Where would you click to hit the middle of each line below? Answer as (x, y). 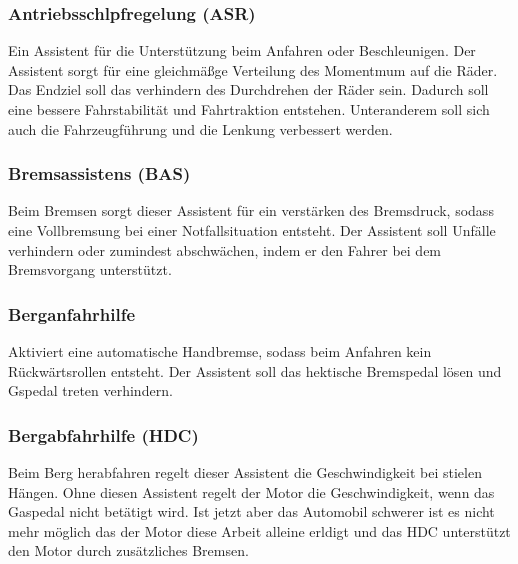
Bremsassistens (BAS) (99, 173)
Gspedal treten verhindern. (90, 390)
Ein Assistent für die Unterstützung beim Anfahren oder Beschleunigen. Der (242, 50)
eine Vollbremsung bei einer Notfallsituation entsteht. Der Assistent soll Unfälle (252, 230)
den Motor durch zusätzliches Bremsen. (128, 550)
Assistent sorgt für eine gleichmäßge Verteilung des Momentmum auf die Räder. (253, 69)
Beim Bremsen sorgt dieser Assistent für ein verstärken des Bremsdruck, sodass (251, 210)
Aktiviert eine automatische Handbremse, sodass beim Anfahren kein (220, 351)
